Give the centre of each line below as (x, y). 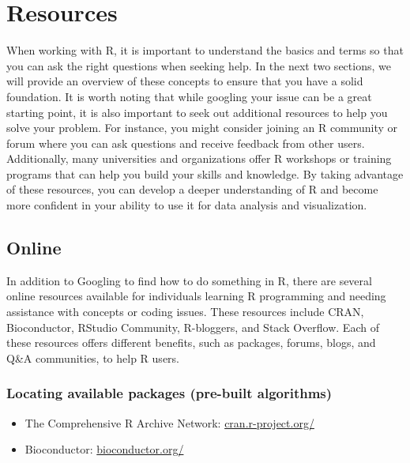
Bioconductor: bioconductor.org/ (104, 449)
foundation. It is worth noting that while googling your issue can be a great (189, 96)
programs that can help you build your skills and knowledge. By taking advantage (205, 173)
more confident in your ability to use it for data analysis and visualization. (187, 205)
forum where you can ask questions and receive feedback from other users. (186, 143)
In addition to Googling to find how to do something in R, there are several (189, 280)
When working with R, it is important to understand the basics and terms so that (205, 50)
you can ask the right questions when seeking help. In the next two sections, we (199, 65)
